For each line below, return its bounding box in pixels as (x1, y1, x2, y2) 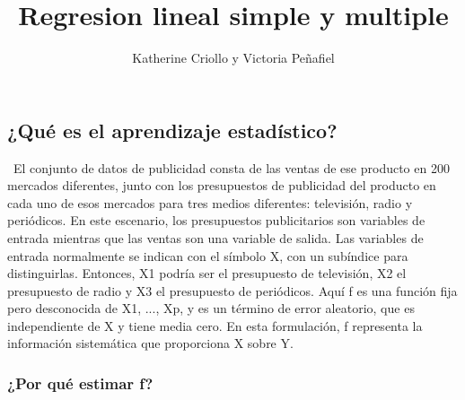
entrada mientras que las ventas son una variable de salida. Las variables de (7, 228, 424, 247)
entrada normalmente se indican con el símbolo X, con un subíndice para (7, 246, 408, 265)
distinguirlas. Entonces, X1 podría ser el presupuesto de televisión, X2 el (7, 264, 407, 283)
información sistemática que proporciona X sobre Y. (7, 334, 294, 352)
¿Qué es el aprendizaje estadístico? (7, 116, 338, 143)
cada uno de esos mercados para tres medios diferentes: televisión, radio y (7, 193, 413, 212)
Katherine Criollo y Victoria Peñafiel (132, 48, 335, 67)
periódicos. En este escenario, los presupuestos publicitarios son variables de (7, 211, 426, 230)
